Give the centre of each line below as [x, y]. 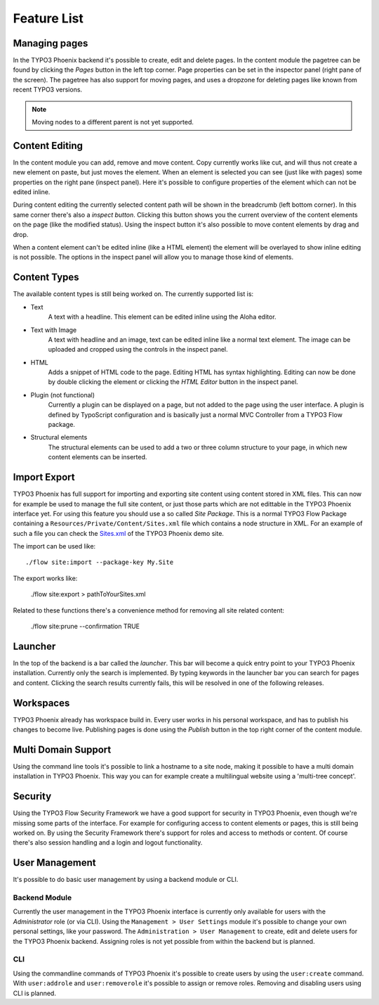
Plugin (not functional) [62, 395]
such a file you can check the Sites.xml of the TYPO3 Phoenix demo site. [119, 533]
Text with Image [54, 330]
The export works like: [45, 578]
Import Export [44, 477]
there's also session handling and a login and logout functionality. [108, 843]
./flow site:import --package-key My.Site [100, 562]
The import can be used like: [54, 546]
